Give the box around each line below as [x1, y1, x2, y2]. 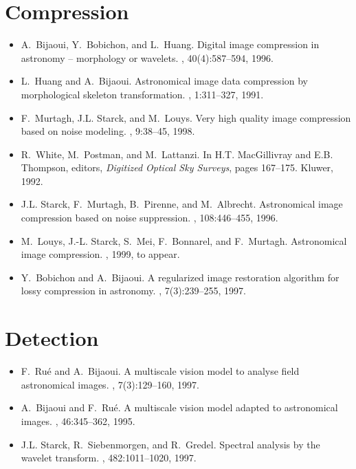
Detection [5, 324, 99, 352]
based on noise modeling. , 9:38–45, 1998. [21, 124, 195, 138]
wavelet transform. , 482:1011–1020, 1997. [21, 450, 197, 465]
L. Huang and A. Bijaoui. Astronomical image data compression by [21, 74, 309, 88]
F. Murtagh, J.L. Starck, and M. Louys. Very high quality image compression [21, 110, 351, 124]
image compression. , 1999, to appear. [21, 247, 180, 261]
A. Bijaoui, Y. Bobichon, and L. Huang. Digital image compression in [21, 37, 320, 52]
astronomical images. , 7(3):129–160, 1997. [21, 377, 199, 391]
